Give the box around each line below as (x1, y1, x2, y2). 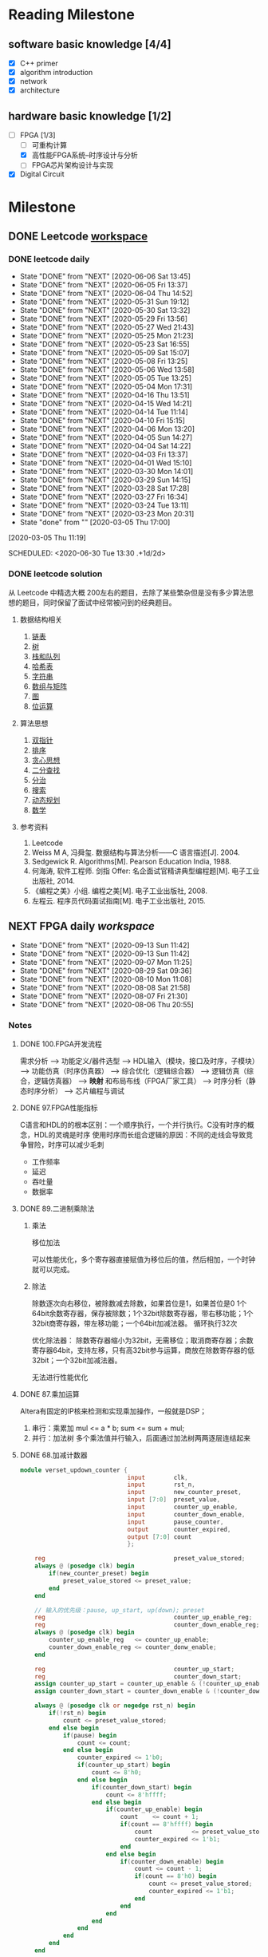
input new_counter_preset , (127, 1489, 242, 1496)
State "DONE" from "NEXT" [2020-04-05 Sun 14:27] (19, 433, 193, 442)
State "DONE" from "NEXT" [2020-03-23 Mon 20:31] (19, 509, 195, 519)
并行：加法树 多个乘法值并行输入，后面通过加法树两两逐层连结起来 (31, 1433, 251, 1442)
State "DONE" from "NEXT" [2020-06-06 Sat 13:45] (19, 271, 191, 281)
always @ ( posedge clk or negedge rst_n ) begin (34, 1702, 195, 1710)
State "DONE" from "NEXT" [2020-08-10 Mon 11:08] (19, 975, 192, 984)
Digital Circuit (19, 169, 65, 179)
